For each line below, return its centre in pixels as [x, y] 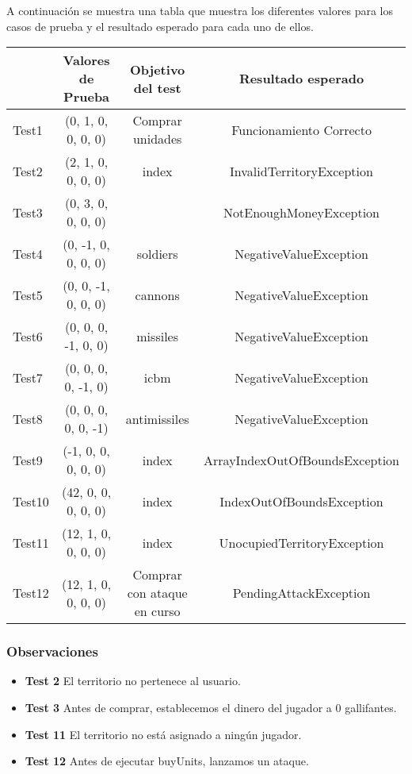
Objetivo [158, 69]
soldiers [157, 253]
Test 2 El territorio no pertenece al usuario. [133, 681]
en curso [157, 611]
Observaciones [52, 651]
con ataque [157, 593]
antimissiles [157, 418]
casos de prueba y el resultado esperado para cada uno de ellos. [160, 26]
